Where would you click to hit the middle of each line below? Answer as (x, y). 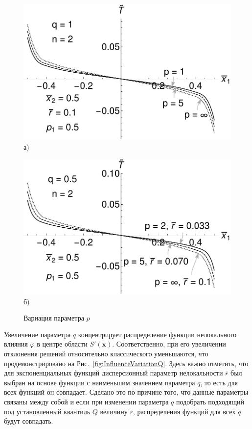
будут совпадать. (29, 421)
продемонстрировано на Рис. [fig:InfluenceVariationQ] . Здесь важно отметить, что (126, 363)
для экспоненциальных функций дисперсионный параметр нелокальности (114, 373)
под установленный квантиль (47, 411)
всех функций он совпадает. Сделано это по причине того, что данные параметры (126, 392)
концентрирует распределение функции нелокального (157, 334)
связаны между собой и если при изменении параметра (86, 402)
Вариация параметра (54, 318)
